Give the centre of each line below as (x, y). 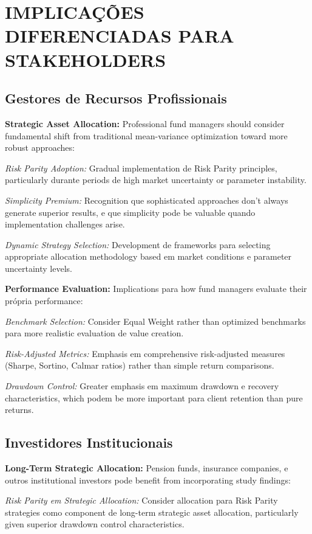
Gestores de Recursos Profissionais (116, 98)
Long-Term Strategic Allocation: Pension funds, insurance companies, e (147, 468)
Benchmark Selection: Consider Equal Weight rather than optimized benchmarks (155, 321)
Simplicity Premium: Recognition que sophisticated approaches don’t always (147, 200)
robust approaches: (40, 147)
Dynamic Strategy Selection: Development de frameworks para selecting (138, 244)
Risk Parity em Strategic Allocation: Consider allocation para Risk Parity (141, 500)
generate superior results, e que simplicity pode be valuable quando (130, 212)
